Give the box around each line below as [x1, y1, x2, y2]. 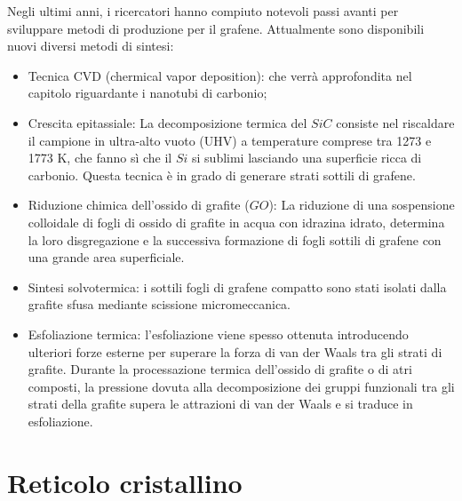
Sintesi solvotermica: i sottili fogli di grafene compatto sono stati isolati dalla [28, 277, 447, 296]
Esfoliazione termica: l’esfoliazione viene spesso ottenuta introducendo [28, 324, 409, 343]
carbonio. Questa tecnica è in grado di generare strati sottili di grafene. [28, 165, 416, 184]
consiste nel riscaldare [336, 113, 455, 131]
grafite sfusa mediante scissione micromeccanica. [28, 295, 291, 314]
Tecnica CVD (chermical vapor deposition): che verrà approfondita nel [28, 66, 412, 84]
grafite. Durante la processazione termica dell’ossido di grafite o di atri [28, 360, 412, 378]
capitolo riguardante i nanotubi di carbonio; [28, 83, 267, 102]
